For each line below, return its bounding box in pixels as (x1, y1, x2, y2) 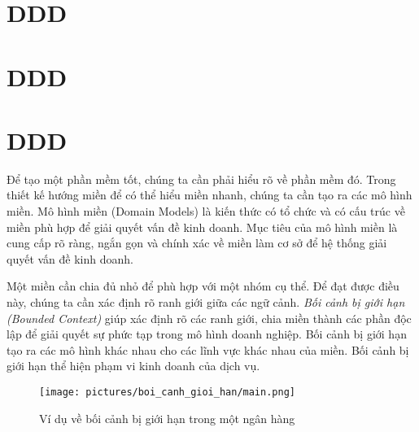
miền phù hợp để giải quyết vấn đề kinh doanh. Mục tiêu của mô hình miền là (7, 218, 398, 235)
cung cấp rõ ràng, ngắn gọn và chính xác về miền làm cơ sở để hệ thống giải (7, 234, 387, 251)
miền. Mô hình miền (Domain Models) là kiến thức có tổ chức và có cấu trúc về (7, 203, 405, 220)
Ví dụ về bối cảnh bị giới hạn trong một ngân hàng (39, 409, 295, 426)
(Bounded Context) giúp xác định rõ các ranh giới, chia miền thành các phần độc (7, 309, 412, 326)
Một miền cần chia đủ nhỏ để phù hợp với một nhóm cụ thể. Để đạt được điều (7, 277, 399, 295)
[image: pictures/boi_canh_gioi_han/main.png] (39, 386, 295, 398)
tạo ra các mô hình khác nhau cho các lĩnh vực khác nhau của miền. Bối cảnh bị (7, 341, 409, 358)
